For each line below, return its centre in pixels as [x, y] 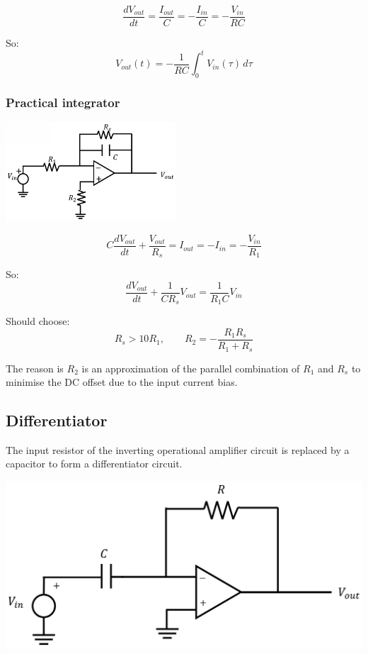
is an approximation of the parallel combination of [191, 368]
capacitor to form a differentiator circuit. [94, 464]
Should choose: [38, 321]
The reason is [35, 368]
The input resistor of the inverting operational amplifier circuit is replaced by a [178, 449]
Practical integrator [63, 102]
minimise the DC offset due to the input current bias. [122, 382]
